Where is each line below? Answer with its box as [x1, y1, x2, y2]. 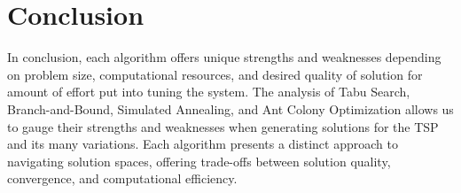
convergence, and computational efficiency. [7, 169, 238, 188]
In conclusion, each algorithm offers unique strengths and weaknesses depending [7, 48, 441, 66]
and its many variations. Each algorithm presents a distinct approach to [7, 135, 398, 153]
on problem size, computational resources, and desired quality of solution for [7, 65, 423, 83]
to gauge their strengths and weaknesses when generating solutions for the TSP [7, 117, 439, 135]
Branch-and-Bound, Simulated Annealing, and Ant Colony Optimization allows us [7, 99, 454, 118]
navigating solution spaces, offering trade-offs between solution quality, [7, 151, 391, 170]
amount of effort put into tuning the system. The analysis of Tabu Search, [7, 82, 410, 101]
